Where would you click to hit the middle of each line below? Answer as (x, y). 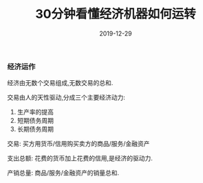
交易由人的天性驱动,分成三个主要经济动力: (66, 97)
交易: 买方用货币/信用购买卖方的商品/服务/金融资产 (78, 144)
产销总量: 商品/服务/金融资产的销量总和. (63, 173)
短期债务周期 (35, 121)
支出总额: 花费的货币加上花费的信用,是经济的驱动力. (80, 158)
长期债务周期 (35, 129)
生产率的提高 (35, 112)
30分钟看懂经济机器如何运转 (116, 14)
